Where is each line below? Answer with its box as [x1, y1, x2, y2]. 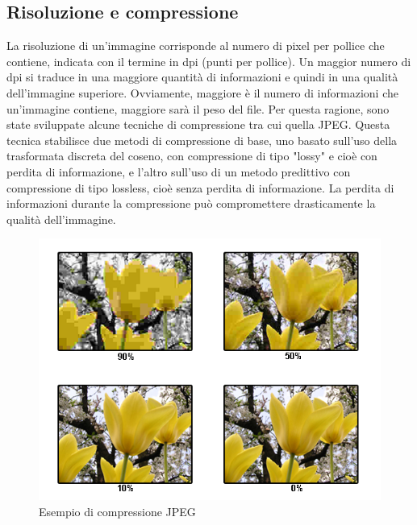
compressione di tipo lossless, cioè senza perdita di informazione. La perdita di [6, 179, 394, 196]
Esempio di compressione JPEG [39, 502, 196, 519]
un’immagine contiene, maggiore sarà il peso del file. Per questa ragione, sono [6, 100, 390, 117]
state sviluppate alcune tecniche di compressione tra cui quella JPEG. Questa [6, 116, 390, 133]
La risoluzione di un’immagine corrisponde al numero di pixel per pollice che [6, 37, 385, 54]
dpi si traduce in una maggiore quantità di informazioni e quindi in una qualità [6, 68, 398, 85]
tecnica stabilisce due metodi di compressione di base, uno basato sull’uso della [6, 131, 398, 148]
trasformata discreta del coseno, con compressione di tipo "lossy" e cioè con [6, 147, 377, 164]
